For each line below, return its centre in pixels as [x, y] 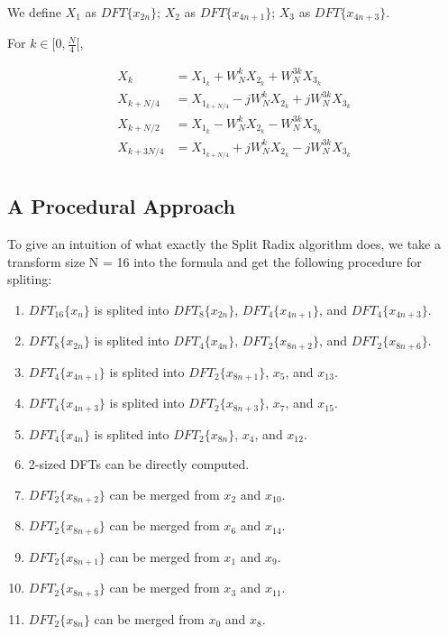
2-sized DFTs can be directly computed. [139, 464]
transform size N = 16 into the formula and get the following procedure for [215, 261]
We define [34, 12]
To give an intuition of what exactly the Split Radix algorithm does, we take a [224, 244]
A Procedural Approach [121, 206]
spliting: [30, 279]
